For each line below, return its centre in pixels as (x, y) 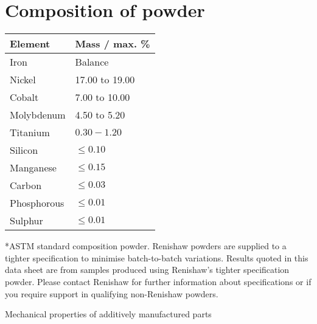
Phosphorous (37, 203)
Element (30, 44)
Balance (92, 62)
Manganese (33, 168)
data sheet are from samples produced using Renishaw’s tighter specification (147, 270)
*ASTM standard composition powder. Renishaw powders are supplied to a (146, 246)
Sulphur (26, 221)
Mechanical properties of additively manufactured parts (108, 314)
